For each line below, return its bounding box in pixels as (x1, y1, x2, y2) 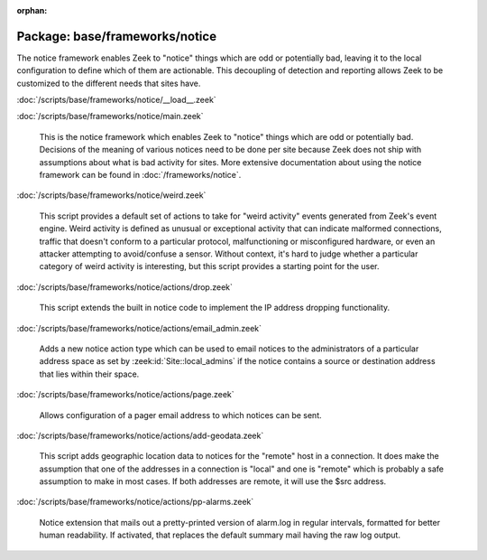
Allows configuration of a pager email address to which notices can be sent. (39, 409, 322, 420)
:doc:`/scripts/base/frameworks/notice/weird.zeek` (16, 190, 207, 201)
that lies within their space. (39, 369, 140, 379)
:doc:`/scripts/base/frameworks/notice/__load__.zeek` (16, 95, 216, 106)
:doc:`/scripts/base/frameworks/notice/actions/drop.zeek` (16, 281, 234, 293)
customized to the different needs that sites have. (16, 78, 201, 89)
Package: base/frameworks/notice (16, 28, 216, 44)
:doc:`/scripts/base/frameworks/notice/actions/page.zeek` (16, 389, 234, 400)
